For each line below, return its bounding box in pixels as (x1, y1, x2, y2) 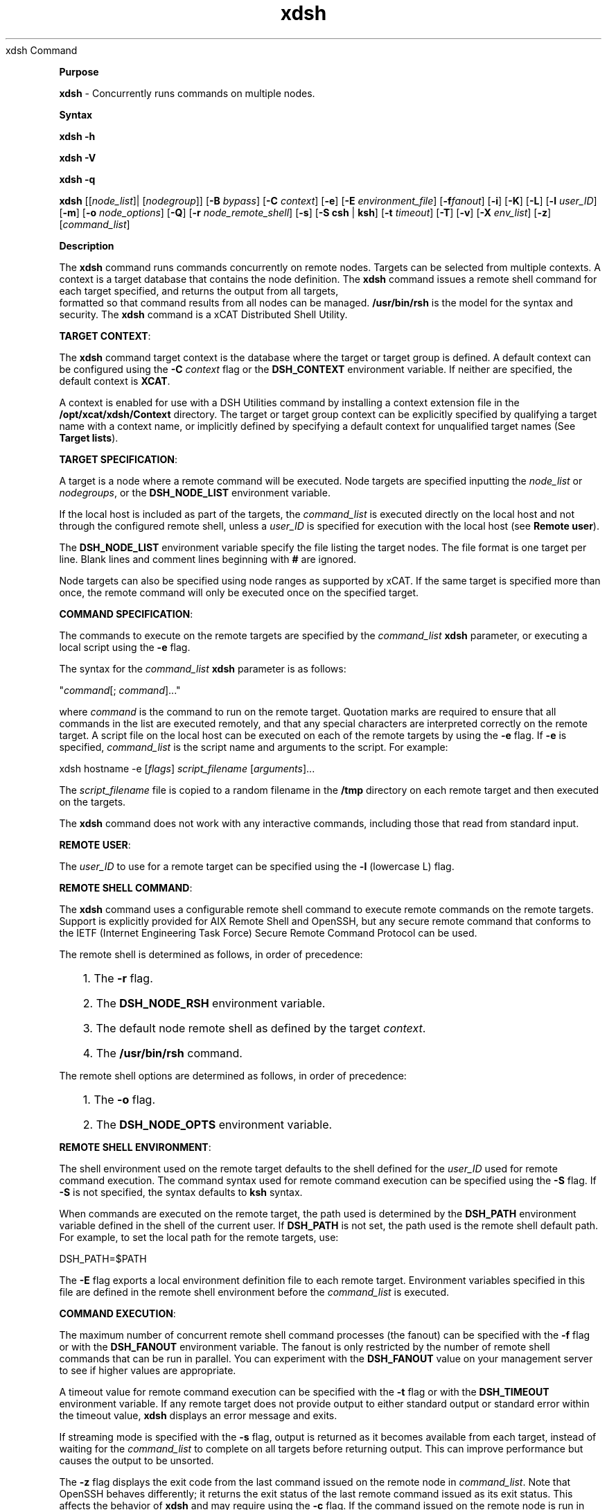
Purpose (59, 65, 99, 78)
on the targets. (59, 795, 126, 808)
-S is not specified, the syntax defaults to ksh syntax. (59, 1186, 303, 1198)
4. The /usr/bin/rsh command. (82, 1045, 243, 1060)
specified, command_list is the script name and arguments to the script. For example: (59, 740, 448, 753)
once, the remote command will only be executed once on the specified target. (59, 586, 419, 598)
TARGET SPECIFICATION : (59, 453, 177, 465)
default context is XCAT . (59, 374, 170, 387)
